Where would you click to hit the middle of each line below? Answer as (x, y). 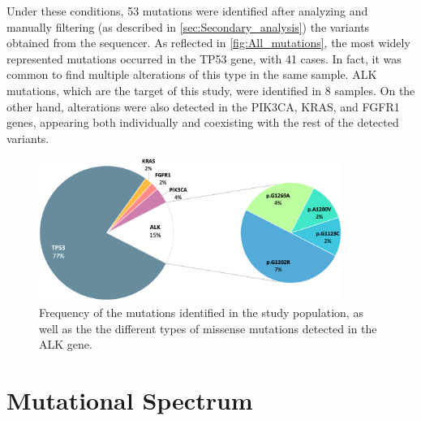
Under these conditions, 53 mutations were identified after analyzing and (187, 11)
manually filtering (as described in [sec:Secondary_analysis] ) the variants (188, 26)
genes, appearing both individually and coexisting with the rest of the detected (203, 122)
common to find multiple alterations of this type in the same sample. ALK (192, 74)
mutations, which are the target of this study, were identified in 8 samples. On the (211, 90)
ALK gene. (66, 344)
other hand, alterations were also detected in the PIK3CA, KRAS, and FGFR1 (203, 106)
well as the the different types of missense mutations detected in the (208, 328)
